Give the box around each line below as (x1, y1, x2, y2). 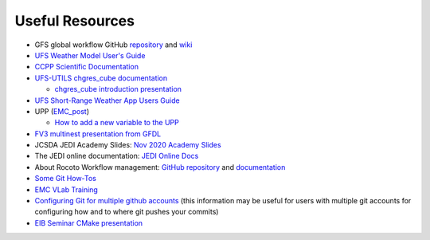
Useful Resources (14, 12, 135, 30)
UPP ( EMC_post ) (34, 106, 89, 116)
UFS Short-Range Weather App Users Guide (34, 96, 180, 105)
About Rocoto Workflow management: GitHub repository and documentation (34, 162, 286, 171)
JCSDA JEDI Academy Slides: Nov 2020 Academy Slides (34, 140, 222, 150)
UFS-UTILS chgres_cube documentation (34, 73, 168, 83)
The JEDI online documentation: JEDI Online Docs (34, 151, 199, 161)
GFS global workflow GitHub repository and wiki (34, 40, 193, 49)
